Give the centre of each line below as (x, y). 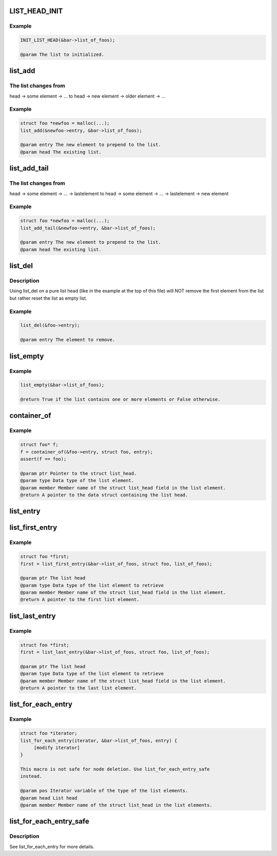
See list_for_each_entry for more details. (52, 846)
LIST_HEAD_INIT (36, 11)
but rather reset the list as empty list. (48, 298)
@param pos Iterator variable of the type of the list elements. (104, 791)
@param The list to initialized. (62, 54)
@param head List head (49, 798)
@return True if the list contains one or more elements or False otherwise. (120, 400)
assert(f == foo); (43, 459)
